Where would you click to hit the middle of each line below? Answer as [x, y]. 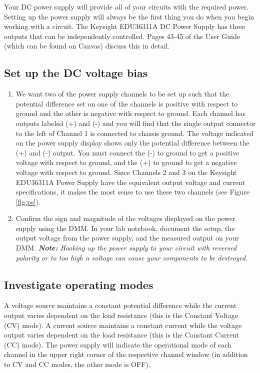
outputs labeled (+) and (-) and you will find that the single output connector [136, 123]
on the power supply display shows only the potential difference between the [132, 143]
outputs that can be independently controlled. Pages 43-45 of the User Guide [122, 36]
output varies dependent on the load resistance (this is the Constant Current [122, 335]
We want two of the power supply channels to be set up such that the [122, 94]
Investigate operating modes [79, 284]
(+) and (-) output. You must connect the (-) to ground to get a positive [127, 152]
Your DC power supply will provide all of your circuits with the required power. [126, 6]
